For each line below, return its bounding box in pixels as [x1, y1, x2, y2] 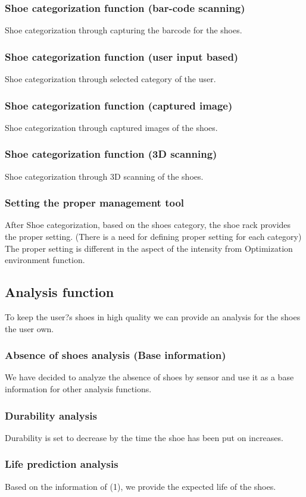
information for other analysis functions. [5, 383, 152, 395]
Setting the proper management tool [5, 195, 185, 210]
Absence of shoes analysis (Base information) [5, 348, 226, 362]
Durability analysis [5, 408, 97, 423]
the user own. [5, 322, 54, 335]
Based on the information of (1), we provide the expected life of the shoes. [5, 480, 276, 492]
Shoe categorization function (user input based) [5, 49, 239, 64]
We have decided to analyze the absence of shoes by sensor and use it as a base [5, 371, 294, 383]
